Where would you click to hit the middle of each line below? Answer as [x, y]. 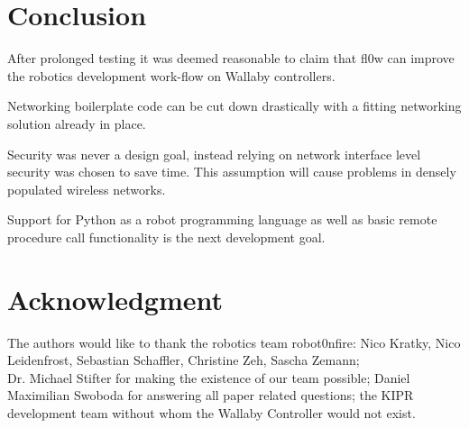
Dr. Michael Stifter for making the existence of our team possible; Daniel [209, 377]
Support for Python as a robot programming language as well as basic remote [222, 219]
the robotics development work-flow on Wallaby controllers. [171, 75]
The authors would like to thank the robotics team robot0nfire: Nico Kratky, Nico [234, 342]
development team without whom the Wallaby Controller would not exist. [212, 412]
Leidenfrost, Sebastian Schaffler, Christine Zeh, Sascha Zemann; [184, 360]
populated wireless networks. [87, 189]
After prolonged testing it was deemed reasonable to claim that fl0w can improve [231, 58]
